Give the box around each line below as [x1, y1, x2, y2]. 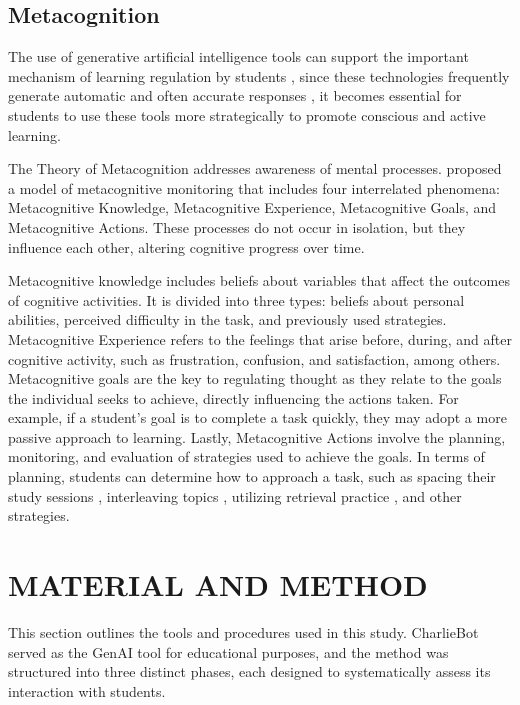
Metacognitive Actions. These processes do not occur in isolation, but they [8, 216, 466, 237]
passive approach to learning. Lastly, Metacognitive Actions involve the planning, [8, 426, 506, 447]
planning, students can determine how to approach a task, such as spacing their [8, 466, 496, 487]
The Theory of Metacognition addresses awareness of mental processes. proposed [8, 158, 502, 179]
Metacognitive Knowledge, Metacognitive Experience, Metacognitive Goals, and [8, 197, 497, 218]
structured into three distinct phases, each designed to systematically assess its [8, 661, 491, 682]
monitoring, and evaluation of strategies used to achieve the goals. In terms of [8, 446, 485, 467]
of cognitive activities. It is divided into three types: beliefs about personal [8, 289, 465, 310]
